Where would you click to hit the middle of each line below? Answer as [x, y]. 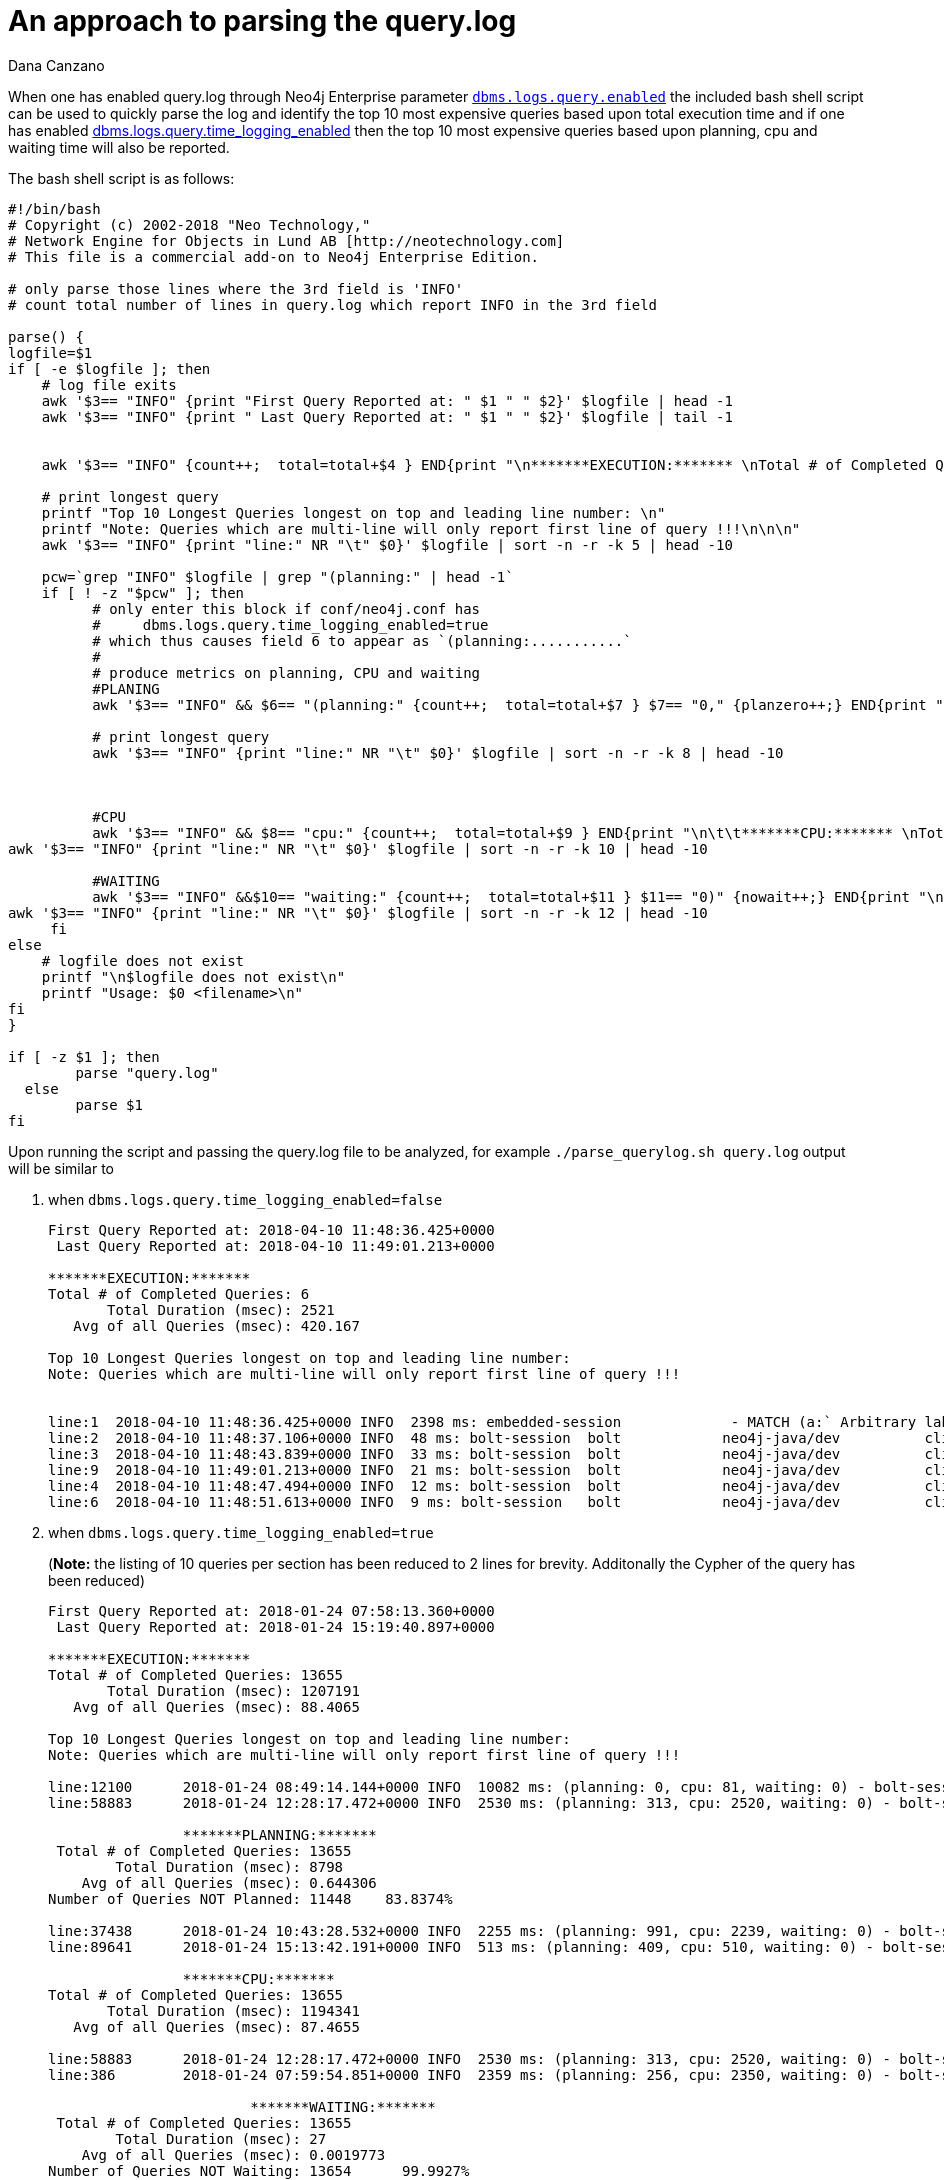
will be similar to [61, 1168]
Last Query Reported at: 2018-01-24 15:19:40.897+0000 [275, 1626]
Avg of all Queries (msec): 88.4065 [216, 1706]
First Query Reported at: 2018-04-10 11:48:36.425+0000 [271, 1229]
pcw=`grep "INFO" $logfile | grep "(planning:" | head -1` [277, 576]
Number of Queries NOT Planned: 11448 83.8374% [250, 1898]
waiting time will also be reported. [119, 147]
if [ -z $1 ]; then [84, 1056]
